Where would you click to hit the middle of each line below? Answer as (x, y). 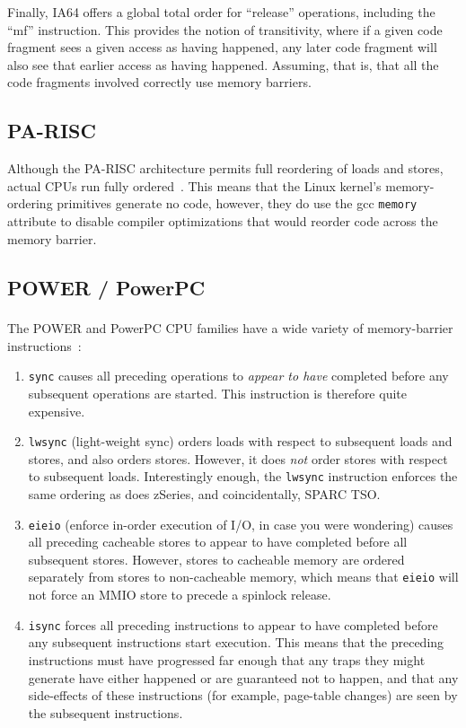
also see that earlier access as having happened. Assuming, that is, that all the (223, 64)
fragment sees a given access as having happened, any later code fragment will (222, 47)
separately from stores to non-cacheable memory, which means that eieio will (243, 577)
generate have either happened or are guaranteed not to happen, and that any (243, 677)
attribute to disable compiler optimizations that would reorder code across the (223, 221)
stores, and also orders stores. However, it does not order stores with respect (238, 458)
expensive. (57, 411)
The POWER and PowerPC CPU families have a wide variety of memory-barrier (230, 328)
